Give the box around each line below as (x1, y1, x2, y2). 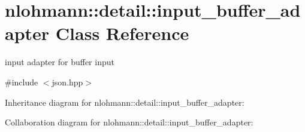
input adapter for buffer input (5, 56, 114, 68)
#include (5, 75, 38, 88)
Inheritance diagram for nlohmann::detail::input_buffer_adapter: (5, 96, 244, 108)
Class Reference (55, 21, 189, 45)
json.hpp (52, 75, 83, 88)
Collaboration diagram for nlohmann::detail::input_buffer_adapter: (5, 116, 253, 128)
